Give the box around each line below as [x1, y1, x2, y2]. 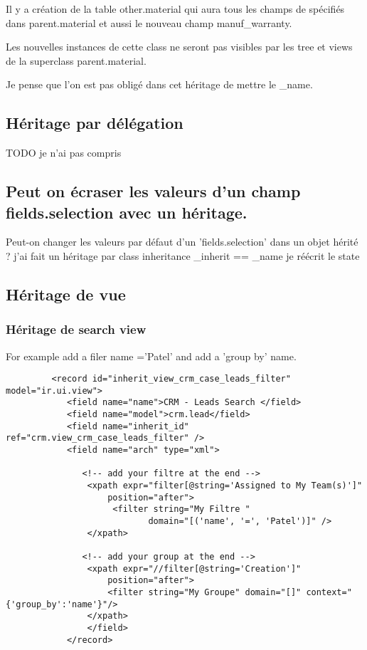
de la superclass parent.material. [6, 53, 147, 68]
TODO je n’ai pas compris [6, 145, 122, 160]
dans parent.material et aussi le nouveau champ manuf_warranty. [6, 15, 292, 30]
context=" [306, 587, 352, 597]
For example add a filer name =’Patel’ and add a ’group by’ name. [6, 348, 297, 363]
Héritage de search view [6, 320, 147, 338]
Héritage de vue [6, 283, 126, 305]
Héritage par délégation [6, 112, 183, 134]
